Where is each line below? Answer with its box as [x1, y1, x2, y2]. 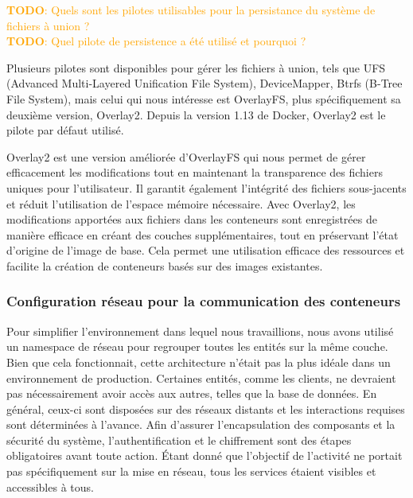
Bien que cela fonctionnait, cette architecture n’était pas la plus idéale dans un [6, 353, 391, 370]
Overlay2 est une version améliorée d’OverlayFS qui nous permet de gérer [6, 148, 366, 165]
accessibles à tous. [6, 478, 94, 495]
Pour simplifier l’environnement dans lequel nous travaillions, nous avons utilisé [6, 322, 394, 339]
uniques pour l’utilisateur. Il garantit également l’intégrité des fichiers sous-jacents [6, 179, 407, 196]
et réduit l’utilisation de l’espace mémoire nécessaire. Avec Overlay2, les [6, 195, 356, 212]
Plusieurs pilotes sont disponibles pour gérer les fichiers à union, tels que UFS [6, 59, 386, 76]
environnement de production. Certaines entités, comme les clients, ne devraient [6, 369, 396, 386]
